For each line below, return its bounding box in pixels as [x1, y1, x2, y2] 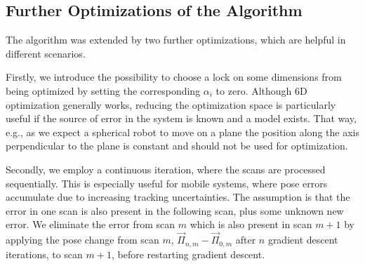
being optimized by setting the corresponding [6, 83, 201, 98]
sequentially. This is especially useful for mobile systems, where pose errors [6, 175, 328, 190]
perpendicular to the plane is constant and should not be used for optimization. [6, 138, 348, 153]
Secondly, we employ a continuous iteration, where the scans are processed [6, 161, 326, 176]
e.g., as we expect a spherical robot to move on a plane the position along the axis [6, 124, 359, 139]
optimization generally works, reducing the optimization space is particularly [6, 97, 336, 112]
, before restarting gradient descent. [111, 246, 265, 261]
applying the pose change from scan [6, 232, 159, 247]
